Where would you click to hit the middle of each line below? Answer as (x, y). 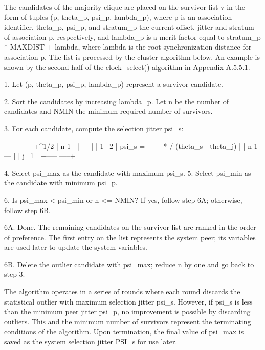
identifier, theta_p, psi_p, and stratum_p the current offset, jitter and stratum (129, 27)
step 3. (15, 274)
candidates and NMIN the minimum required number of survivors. (108, 111)
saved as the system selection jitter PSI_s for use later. (91, 342)
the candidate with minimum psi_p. (61, 183)
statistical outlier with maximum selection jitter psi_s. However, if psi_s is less (128, 301)
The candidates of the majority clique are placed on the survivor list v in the (125, 7)
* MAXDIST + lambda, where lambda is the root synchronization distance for (128, 47)
